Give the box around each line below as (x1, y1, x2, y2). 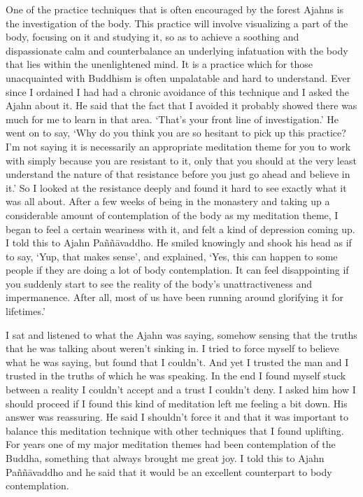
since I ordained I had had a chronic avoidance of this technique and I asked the (6, 84, 350, 99)
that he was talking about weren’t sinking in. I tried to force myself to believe (6, 341, 339, 356)
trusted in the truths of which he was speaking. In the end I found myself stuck (6, 368, 346, 383)
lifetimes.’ (6, 304, 45, 318)
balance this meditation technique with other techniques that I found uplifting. (6, 423, 344, 437)
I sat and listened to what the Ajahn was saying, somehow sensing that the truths (6, 327, 357, 342)
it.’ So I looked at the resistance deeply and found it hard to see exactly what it (6, 180, 347, 195)
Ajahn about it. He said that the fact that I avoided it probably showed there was (6, 98, 357, 113)
